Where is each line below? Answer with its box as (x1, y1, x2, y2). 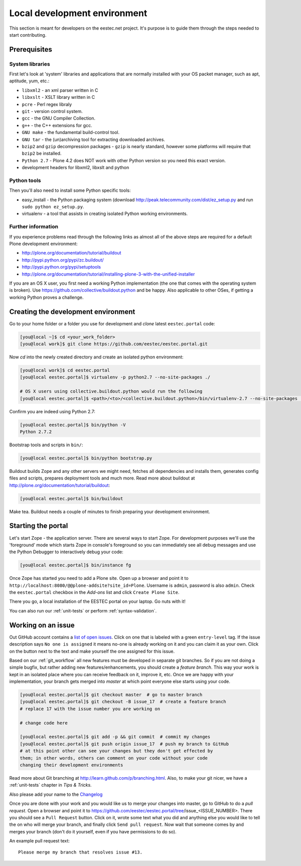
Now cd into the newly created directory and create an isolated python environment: (9, 354, 184, 360)
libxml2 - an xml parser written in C (22, 87, 98, 93)
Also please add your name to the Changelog (9, 791, 103, 797)
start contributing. (9, 32, 47, 38)
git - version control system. (22, 108, 83, 114)
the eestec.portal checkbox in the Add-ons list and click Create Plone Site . (9, 589, 180, 595)
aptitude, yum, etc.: (9, 78, 50, 84)
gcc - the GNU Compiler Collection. (22, 115, 95, 121)
